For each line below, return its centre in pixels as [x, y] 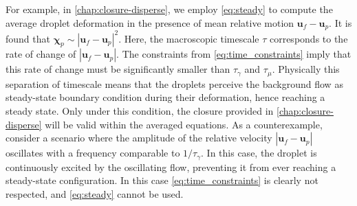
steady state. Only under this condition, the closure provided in [140, 110]
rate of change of [41, 54]
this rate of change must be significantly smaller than [118, 69]
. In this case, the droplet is [259, 153]
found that [28, 38]
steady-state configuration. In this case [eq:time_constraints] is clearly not [162, 180]
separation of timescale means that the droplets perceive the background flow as [174, 83]
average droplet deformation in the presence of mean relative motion [150, 22]
